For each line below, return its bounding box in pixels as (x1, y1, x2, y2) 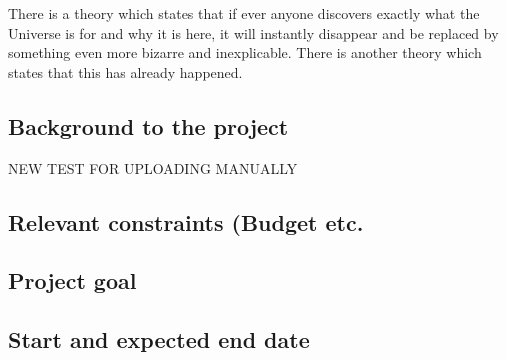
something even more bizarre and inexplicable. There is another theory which (8, 42, 482, 63)
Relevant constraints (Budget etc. (8, 206, 364, 237)
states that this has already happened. (8, 61, 243, 82)
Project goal (8, 265, 137, 296)
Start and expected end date (8, 324, 310, 355)
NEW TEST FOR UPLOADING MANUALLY (8, 157, 298, 178)
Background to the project (8, 110, 289, 141)
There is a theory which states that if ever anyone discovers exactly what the (8, 3, 480, 23)
